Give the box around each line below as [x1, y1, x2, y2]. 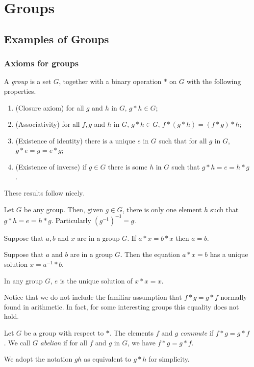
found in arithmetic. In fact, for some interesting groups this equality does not [4, 301, 239, 311]
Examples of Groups [4, 31, 109, 46]
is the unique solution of [60, 275, 133, 285]
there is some [108, 161, 148, 171]
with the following [186, 76, 241, 86]
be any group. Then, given [24, 204, 103, 214]
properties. [4, 85, 36, 96]
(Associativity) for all [15, 119, 80, 129]
